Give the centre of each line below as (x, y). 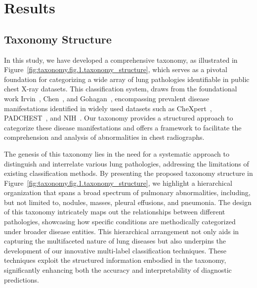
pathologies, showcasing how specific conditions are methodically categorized (120, 222)
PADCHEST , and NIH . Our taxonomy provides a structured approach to (119, 118)
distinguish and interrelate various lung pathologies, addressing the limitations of (127, 163)
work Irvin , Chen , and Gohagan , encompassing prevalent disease (107, 98)
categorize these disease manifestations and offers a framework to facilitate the (123, 127)
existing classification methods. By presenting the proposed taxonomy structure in (128, 173)
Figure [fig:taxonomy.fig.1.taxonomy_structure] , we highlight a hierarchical (118, 183)
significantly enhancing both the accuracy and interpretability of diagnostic (118, 270)
